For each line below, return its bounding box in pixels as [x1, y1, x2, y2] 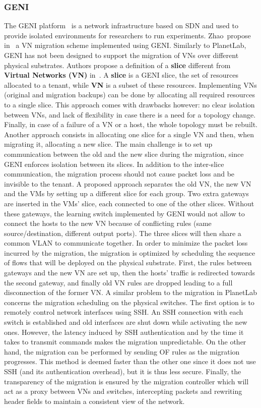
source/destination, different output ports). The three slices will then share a [4, 227, 241, 238]
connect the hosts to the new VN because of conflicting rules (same [4, 218, 212, 228]
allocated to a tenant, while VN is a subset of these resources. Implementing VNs [4, 79, 257, 90]
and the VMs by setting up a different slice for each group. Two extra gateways [4, 188, 249, 199]
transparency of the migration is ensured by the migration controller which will [4, 376, 249, 386]
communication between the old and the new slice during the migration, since [4, 148, 244, 159]
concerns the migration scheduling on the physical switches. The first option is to [4, 297, 254, 307]
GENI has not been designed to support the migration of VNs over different [4, 50, 239, 60]
